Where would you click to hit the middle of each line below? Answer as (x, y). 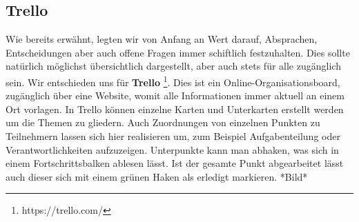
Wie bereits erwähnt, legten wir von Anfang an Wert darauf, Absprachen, (162, 39)
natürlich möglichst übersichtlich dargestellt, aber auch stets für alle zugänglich (173, 66)
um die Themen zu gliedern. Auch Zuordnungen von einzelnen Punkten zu (163, 122)
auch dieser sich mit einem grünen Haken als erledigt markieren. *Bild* (157, 176)
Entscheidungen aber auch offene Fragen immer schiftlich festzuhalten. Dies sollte (178, 52)
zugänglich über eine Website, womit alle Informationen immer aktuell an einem (175, 95)
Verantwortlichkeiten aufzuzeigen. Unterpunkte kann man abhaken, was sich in (172, 149)
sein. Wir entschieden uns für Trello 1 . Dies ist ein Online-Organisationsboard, (173, 81)
